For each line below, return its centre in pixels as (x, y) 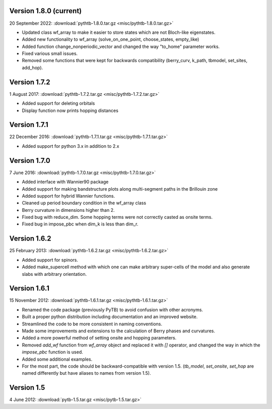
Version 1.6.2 (30, 239)
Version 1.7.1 (29, 125)
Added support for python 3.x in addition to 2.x (71, 146)
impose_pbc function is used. (52, 352)
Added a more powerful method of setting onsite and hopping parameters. (99, 338)
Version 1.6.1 (29, 288)
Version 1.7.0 (30, 161)
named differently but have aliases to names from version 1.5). (86, 373)
